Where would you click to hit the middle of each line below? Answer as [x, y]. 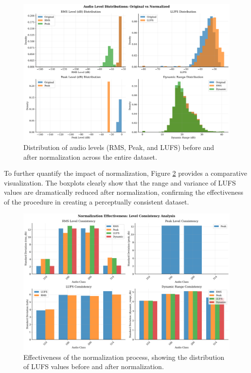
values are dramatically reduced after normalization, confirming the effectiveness [124, 192]
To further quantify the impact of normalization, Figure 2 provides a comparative [125, 173]
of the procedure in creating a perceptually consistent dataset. [97, 201]
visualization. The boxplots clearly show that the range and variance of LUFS [120, 182]
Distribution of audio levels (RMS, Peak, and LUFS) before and [119, 147]
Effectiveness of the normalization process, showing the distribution [124, 357]
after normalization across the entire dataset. [90, 157]
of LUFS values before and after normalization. [94, 366]
